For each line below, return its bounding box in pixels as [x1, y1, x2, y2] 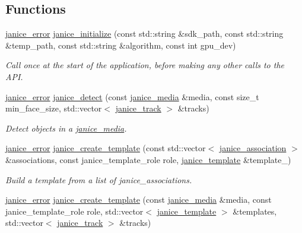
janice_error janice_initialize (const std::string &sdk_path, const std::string [5, 27, 284, 40]
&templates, [233, 205, 277, 217]
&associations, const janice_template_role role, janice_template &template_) [5, 153, 291, 165]
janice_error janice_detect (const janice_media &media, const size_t [5, 90, 259, 103]
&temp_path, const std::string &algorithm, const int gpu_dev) [5, 39, 236, 51]
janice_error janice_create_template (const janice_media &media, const [5, 193, 272, 206]
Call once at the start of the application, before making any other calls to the [5, 59, 285, 71]
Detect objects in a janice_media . [5, 122, 127, 134]
